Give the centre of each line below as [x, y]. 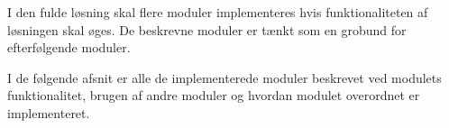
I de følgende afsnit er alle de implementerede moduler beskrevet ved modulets [224, 77]
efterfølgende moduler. [69, 47]
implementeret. [49, 112]
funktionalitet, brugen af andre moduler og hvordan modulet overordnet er [214, 95]
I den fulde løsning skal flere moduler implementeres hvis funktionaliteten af [218, 12]
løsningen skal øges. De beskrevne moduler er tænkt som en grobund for [207, 29]
